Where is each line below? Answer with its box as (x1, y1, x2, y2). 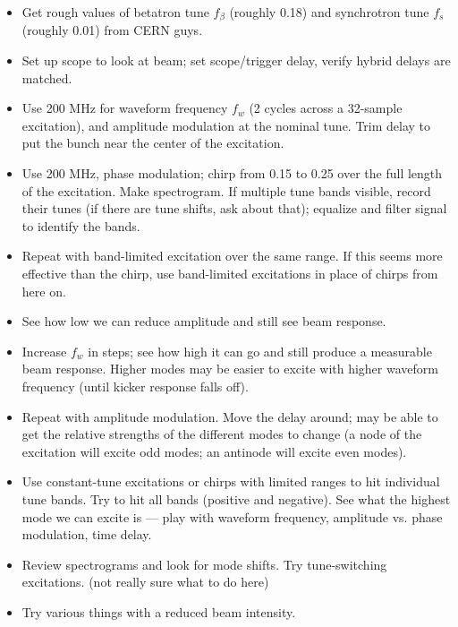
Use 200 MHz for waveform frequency (21, 99, 228, 117)
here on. (21, 281, 66, 300)
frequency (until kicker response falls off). (21, 376, 249, 395)
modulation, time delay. (21, 525, 152, 544)
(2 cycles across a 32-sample (249, 99, 403, 117)
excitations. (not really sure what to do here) (21, 572, 269, 591)
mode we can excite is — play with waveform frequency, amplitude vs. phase (21, 507, 443, 526)
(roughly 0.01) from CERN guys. (21, 21, 203, 39)
